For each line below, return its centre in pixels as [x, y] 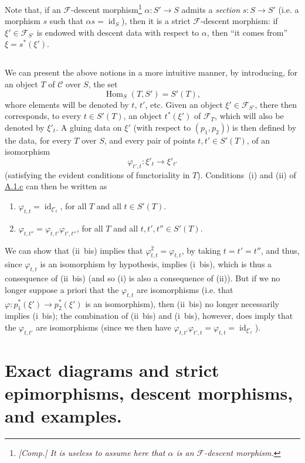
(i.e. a [289, 9]
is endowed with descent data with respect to [118, 32]
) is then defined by [261, 127]
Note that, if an [33, 9]
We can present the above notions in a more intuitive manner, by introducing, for [151, 72]
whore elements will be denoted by [67, 104]
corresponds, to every [43, 116]
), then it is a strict [156, 21]
